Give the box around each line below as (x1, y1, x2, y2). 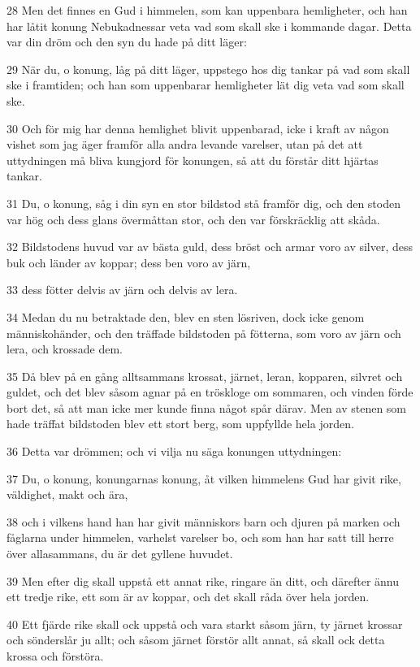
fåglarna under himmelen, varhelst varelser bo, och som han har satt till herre (6, 529, 394, 546)
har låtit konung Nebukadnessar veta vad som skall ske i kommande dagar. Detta (6, 17, 412, 34)
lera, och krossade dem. (6, 340, 123, 357)
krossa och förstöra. (6, 648, 104, 664)
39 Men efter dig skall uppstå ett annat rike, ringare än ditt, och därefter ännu (6, 572, 400, 589)
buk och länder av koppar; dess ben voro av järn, (6, 253, 251, 271)
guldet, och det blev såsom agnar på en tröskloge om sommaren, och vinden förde (6, 383, 414, 401)
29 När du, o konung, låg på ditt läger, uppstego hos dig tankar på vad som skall (6, 60, 410, 77)
